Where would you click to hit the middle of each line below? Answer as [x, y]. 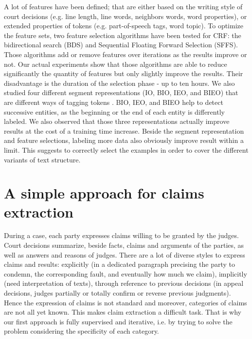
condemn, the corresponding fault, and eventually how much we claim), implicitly [126, 273]
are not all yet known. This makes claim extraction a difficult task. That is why [123, 312]
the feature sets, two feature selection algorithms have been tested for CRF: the [123, 35]
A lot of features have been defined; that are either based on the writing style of [123, 6]
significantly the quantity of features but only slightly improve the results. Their [124, 73]
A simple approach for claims [104, 193]
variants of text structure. [42, 159]
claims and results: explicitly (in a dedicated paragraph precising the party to [119, 264]
